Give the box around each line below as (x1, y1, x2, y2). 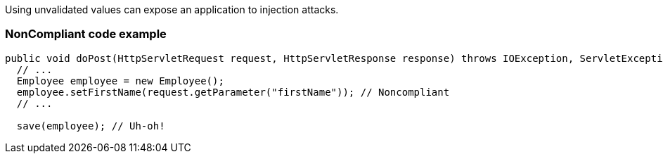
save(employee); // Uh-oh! (16, 120, 165, 132)
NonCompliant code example (5, 27, 167, 42)
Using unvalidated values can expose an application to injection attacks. (5, 4, 339, 15)
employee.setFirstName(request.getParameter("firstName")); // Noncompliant (16, 86, 450, 98)
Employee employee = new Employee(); (16, 75, 224, 87)
